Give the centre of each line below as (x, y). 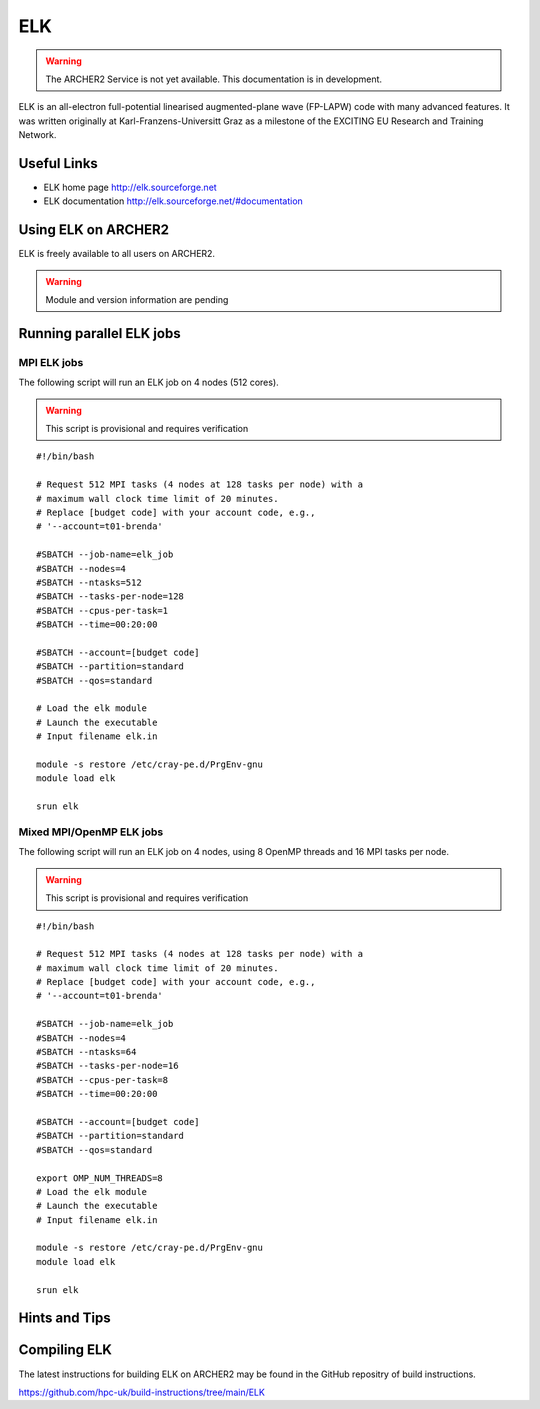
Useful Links (58, 163)
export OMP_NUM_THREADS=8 (100, 1178)
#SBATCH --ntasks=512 (89, 582)
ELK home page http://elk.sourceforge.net (130, 187)
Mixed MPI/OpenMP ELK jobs (91, 832)
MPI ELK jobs (51, 362)
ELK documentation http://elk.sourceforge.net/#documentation (173, 201)
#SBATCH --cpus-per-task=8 (102, 1079)
